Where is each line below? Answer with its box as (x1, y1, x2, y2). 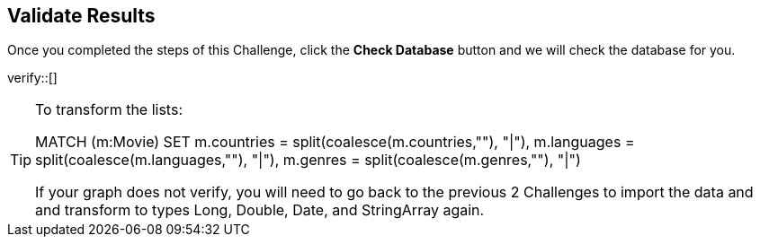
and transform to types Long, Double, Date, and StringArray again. (35, 201, 485, 220)
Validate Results (7, 4, 156, 27)
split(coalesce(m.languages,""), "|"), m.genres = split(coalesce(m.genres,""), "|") (35, 151, 581, 170)
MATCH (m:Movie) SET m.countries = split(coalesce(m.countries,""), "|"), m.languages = (35, 133, 635, 152)
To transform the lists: (35, 100, 183, 119)
